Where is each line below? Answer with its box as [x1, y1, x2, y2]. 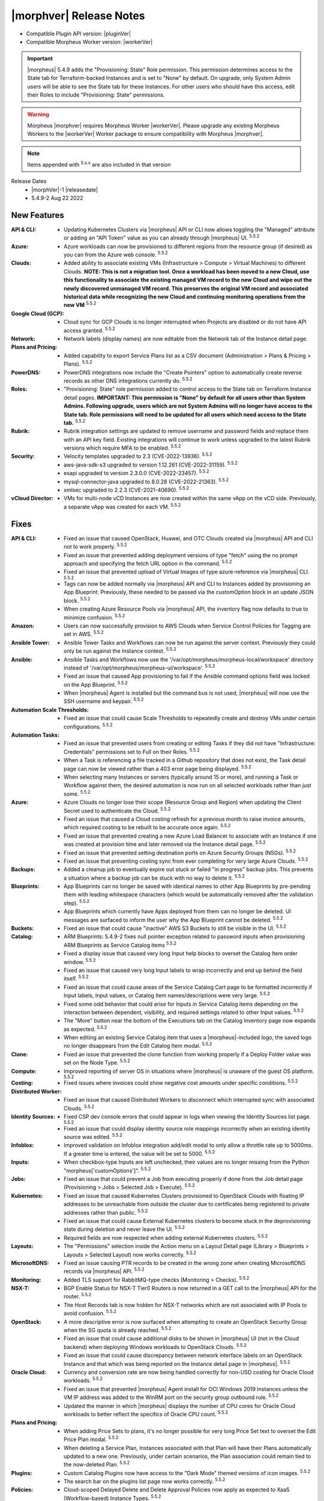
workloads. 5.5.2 [64, 1376, 103, 1384]
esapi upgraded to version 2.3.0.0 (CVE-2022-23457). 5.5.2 [64, 468, 209, 477]
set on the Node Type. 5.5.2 [64, 1058, 130, 1066]
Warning [27, 111, 49, 118]
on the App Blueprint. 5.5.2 [64, 680, 128, 688]
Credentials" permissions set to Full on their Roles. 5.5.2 [64, 747, 200, 755]
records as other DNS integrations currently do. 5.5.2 [64, 376, 193, 384]
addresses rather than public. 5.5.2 [64, 1207, 148, 1216]
